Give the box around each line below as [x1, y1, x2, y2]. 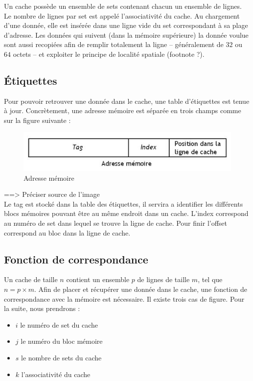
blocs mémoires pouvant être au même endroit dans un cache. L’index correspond [4, 208, 249, 218]
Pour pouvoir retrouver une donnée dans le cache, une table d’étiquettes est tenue [4, 95, 250, 106]
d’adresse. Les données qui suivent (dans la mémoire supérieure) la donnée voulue [4, 29, 249, 40]
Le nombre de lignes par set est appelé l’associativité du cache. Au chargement [4, 10, 240, 21]
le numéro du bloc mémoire [21, 336, 103, 346]
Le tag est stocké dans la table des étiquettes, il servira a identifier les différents [4, 198, 243, 209]
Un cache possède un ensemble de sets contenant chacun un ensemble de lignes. [4, 1, 242, 11]
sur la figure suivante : [4, 115, 71, 125]
